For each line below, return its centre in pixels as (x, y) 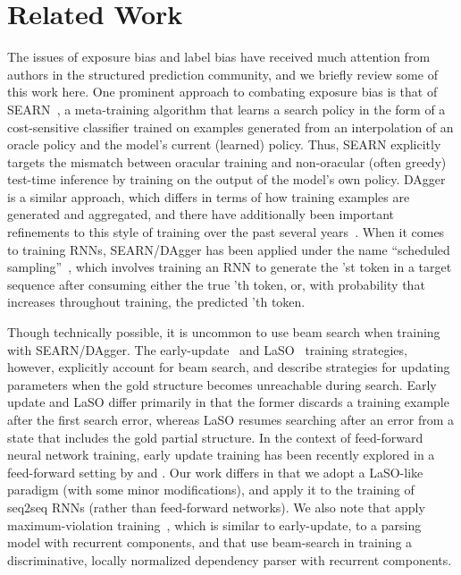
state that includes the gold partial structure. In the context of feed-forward (215, 437)
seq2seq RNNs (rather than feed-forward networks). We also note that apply (216, 507)
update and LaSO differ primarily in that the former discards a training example (228, 402)
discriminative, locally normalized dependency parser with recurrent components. (230, 559)
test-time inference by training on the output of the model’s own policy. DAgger (226, 179)
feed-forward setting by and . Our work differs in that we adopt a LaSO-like (215, 472)
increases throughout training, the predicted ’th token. (156, 302)
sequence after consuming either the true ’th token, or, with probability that (216, 284)
